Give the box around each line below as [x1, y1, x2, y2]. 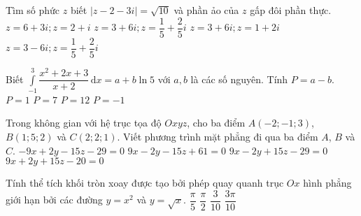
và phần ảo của [174, 3, 239, 17]
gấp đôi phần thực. [250, 3, 332, 17]
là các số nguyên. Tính [190, 71, 288, 86]
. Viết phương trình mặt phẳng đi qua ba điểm [117, 129, 318, 144]
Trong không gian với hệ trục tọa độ [6, 115, 162, 130]
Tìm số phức [6, 3, 60, 17]
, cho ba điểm [187, 115, 246, 130]
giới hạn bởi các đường [6, 192, 103, 207]
